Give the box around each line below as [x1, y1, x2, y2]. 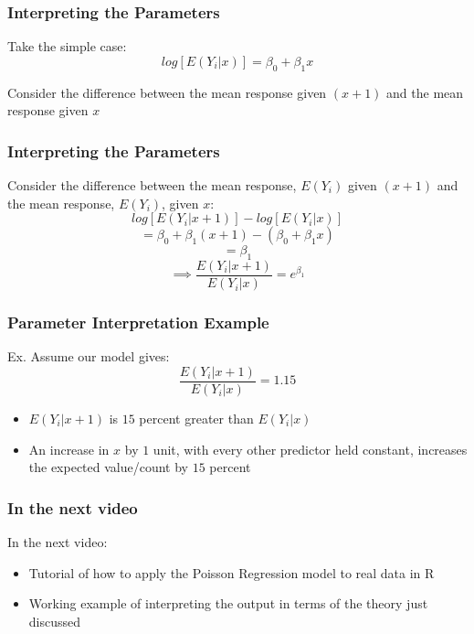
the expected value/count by [28, 457, 189, 477]
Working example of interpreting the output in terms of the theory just [28, 594, 428, 613]
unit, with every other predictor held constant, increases [153, 439, 468, 458]
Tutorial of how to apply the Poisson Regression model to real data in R [28, 563, 435, 582]
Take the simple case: [7, 37, 127, 56]
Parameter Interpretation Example [7, 310, 269, 333]
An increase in [28, 439, 110, 458]
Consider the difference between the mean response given [7, 82, 327, 102]
